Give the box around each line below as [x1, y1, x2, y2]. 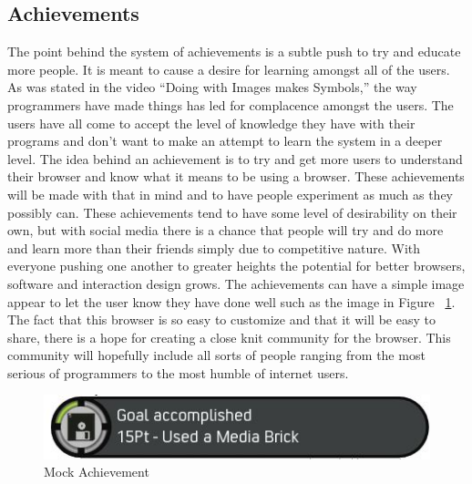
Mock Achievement [44, 462, 149, 481]
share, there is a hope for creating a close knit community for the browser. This [7, 327, 451, 346]
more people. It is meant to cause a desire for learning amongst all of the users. [7, 59, 450, 78]
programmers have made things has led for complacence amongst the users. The [7, 95, 454, 114]
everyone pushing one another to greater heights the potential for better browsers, [7, 256, 466, 275]
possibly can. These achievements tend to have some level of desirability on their [7, 202, 457, 221]
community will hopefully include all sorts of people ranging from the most [7, 345, 426, 365]
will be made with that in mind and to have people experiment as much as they [7, 184, 454, 203]
